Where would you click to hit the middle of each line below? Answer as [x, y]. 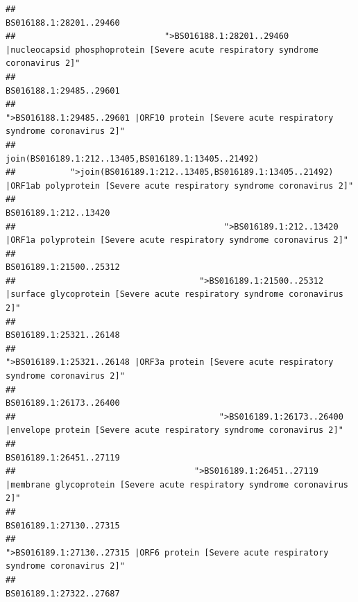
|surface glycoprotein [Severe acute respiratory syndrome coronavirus [174, 294]
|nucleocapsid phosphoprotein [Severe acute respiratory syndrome [162, 50]
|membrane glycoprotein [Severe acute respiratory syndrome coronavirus [177, 484]
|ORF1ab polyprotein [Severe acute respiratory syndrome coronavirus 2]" [180, 186]
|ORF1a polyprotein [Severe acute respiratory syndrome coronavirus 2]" [177, 240]
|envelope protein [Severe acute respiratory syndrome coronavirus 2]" [174, 430]
